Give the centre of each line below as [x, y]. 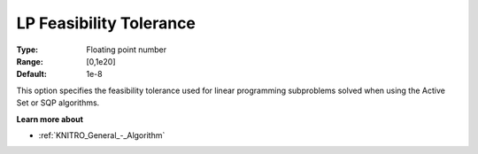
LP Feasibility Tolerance [106, 23]
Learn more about [50, 119]
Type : [27, 50]
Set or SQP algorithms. [58, 103]
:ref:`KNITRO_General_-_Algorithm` [102, 135]
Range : [30, 61]
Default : [32, 74]
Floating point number [127, 50]
